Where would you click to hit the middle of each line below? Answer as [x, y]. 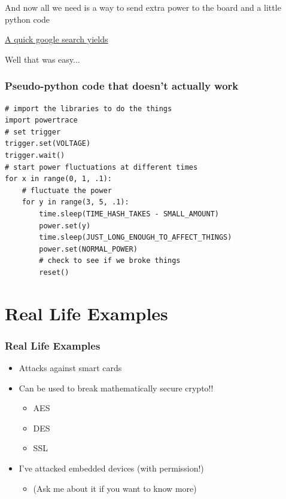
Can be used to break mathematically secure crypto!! [116, 388]
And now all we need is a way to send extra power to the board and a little [143, 7]
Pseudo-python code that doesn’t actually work [122, 86]
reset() [54, 272]
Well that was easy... [42, 59]
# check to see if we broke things [110, 261]
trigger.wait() [35, 155]
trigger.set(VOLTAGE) [48, 144]
